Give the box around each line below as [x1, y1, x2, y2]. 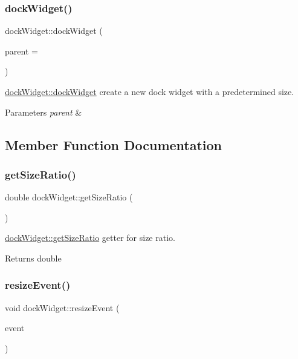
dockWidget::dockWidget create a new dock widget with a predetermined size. [5, 85, 294, 97]
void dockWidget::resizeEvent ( [5, 301, 120, 314]
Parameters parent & [5, 105, 82, 118]
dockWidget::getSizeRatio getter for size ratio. [5, 231, 175, 244]
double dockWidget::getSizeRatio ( [5, 191, 133, 203]
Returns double [5, 251, 62, 264]
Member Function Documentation [5, 135, 222, 154]
